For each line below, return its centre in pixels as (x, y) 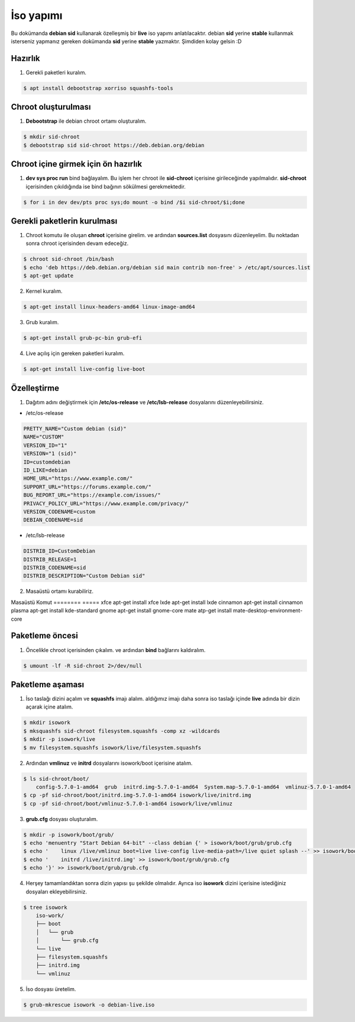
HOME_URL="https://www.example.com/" (78, 478)
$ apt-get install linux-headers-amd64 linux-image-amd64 (109, 307)
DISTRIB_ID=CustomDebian (59, 551)
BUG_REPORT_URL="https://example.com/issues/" (92, 495)
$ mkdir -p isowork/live (59, 739)
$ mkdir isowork (47, 723)
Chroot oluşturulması (51, 107)
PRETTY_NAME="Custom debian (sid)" (75, 429)
